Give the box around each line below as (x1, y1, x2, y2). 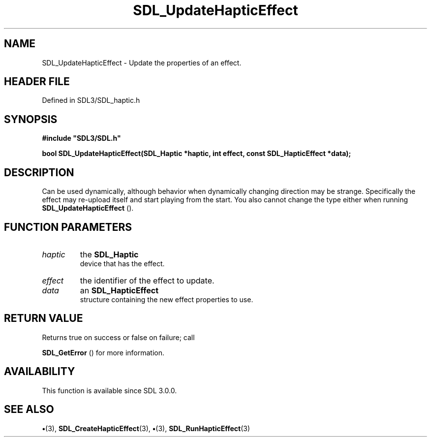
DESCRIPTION (4, 166, 74, 179)
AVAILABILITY (4, 365, 75, 378)
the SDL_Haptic (80, 249, 139, 259)
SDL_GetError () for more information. (42, 348, 165, 357)
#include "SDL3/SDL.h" (42, 134, 121, 143)
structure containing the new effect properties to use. (80, 295, 253, 304)
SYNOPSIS (4, 113, 58, 126)
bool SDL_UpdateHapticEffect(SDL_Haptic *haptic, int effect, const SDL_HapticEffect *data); (42, 149, 351, 158)
